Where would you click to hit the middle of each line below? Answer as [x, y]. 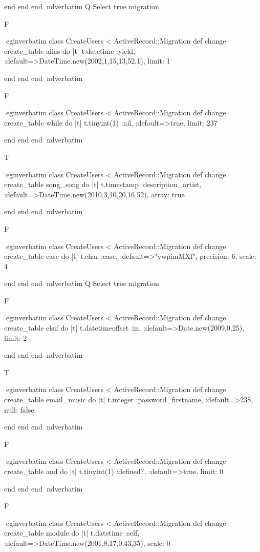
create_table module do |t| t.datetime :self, [72, 533]
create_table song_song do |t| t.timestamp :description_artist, [103, 184]
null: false [19, 409]
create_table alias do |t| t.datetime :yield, [70, 50]
